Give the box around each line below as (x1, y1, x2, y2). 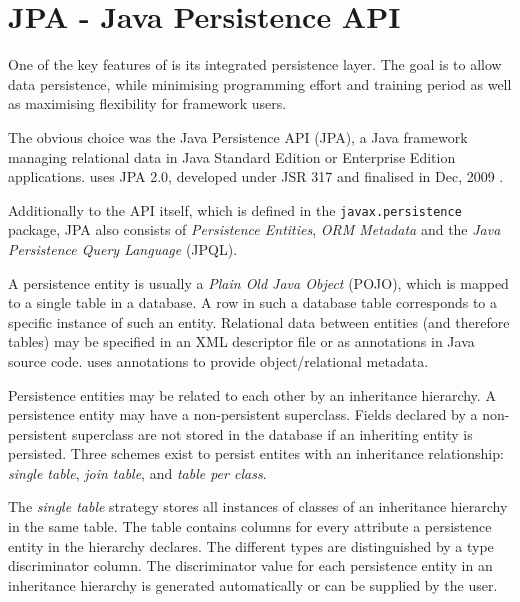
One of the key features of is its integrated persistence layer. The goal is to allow (8, 54, 502, 75)
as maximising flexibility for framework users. (8, 93, 287, 114)
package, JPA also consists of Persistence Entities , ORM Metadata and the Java (8, 219, 501, 240)
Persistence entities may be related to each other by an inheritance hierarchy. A (8, 384, 496, 405)
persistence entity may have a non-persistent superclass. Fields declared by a (8, 404, 478, 425)
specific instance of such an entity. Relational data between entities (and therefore (8, 311, 510, 332)
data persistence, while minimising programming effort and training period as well (8, 73, 512, 94)
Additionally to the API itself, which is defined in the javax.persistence (8, 199, 462, 220)
